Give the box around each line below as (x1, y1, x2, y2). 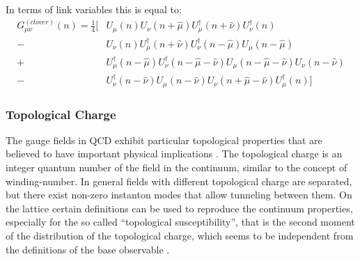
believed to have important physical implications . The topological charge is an (6, 146, 343, 161)
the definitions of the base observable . (6, 242, 170, 256)
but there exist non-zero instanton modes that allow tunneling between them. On (6, 187, 352, 202)
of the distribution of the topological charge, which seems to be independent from (6, 228, 354, 243)
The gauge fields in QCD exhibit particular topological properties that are (6, 132, 322, 147)
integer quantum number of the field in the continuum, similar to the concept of (6, 160, 347, 175)
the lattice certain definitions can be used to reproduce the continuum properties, (6, 201, 353, 215)
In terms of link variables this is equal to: (6, 2, 182, 16)
